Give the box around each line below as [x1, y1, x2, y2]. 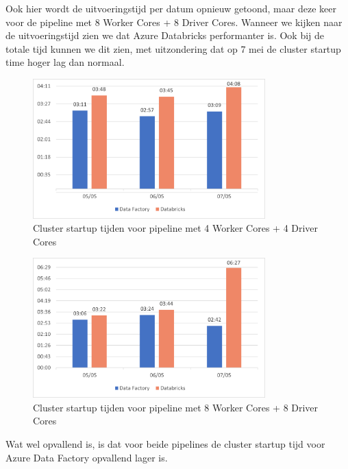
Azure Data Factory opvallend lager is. [5, 450, 168, 464]
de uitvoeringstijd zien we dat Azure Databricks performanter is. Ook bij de [5, 28, 325, 43]
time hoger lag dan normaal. [5, 55, 125, 69]
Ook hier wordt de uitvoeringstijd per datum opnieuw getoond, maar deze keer [5, 1, 336, 15]
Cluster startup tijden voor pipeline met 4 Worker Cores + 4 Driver [33, 221, 319, 235]
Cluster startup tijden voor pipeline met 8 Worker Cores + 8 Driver [33, 400, 319, 414]
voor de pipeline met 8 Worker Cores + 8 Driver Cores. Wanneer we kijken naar [5, 14, 343, 29]
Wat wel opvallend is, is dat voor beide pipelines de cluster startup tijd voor [5, 436, 325, 450]
